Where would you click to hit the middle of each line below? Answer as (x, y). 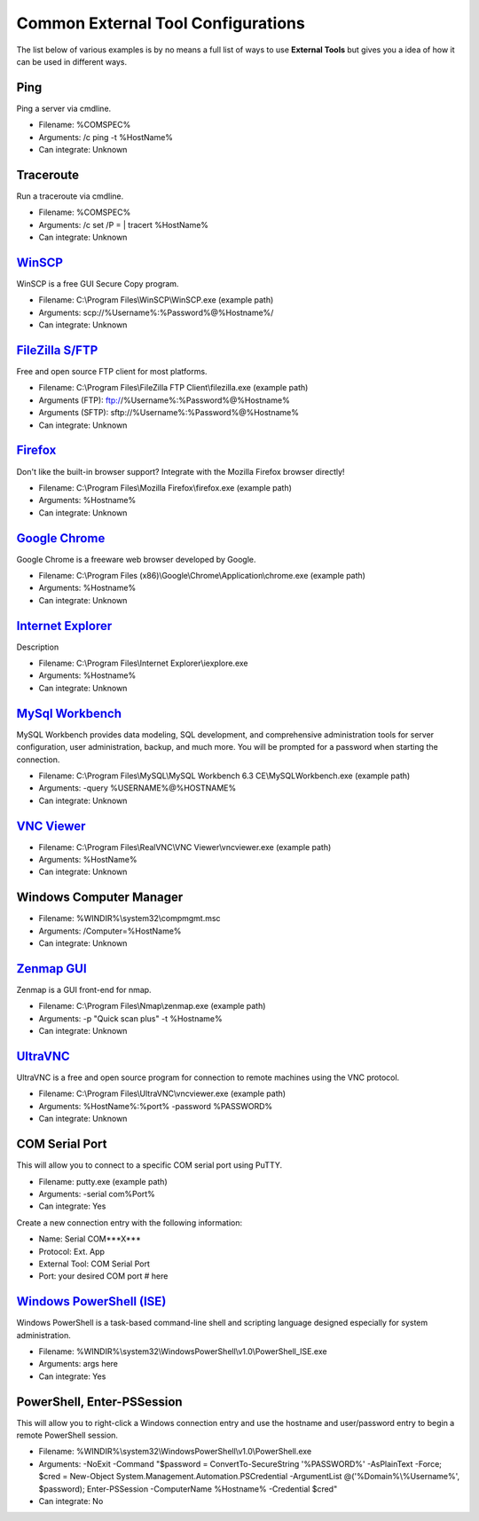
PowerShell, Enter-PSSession (99, 1402)
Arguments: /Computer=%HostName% (110, 931)
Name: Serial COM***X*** (90, 1239)
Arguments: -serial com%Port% (97, 1194)
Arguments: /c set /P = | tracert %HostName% (123, 225)
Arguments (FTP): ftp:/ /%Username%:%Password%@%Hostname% (164, 400)
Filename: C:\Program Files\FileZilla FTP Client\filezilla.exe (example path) (173, 388)
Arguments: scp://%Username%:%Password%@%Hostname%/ (156, 312)
